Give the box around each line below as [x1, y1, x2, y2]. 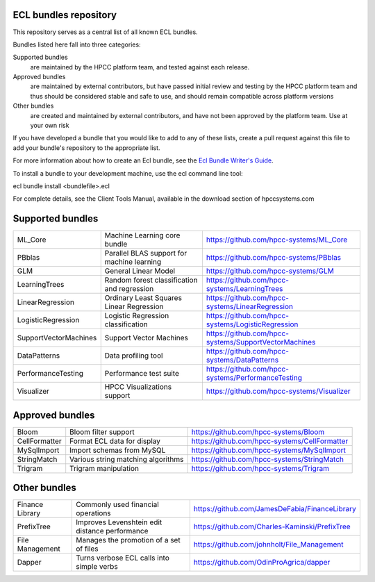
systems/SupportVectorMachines [206, 338, 316, 347]
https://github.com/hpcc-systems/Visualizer [206, 386, 351, 396]
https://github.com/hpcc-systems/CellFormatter [191, 436, 349, 446]
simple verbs [75, 562, 118, 572]
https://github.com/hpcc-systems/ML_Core [206, 235, 348, 244]
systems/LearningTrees [206, 284, 283, 294]
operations [75, 508, 111, 518]
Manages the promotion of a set [75, 535, 181, 545]
